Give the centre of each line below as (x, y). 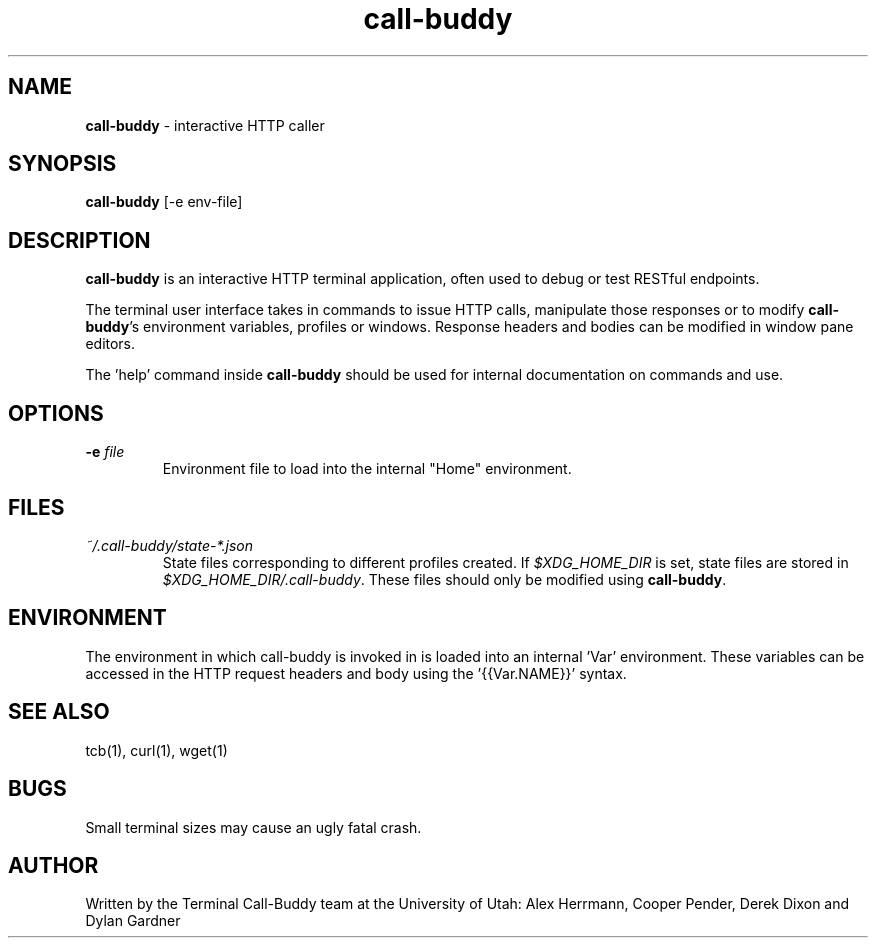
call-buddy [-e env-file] (164, 202)
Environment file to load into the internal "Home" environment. (367, 469)
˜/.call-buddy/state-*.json (169, 545)
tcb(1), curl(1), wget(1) (156, 750)
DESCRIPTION (79, 240)
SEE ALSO (59, 712)
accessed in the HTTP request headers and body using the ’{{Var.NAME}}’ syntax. (356, 673)
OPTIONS (56, 413)
